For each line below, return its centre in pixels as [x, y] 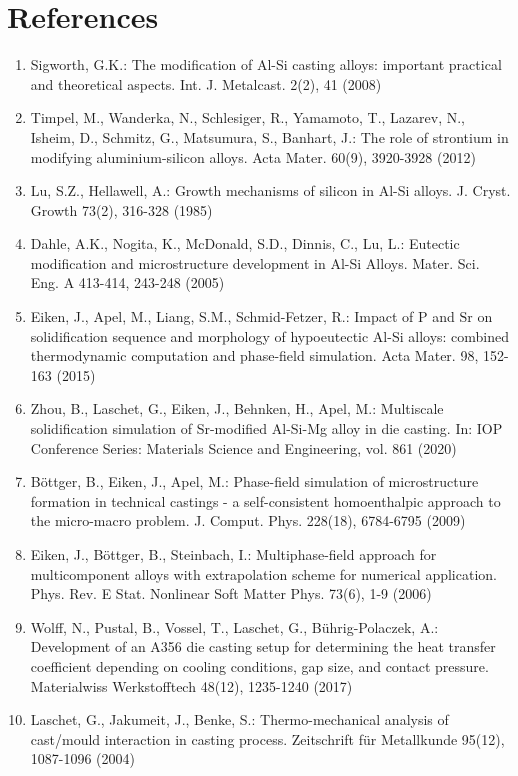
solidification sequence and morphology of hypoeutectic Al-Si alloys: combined [270, 335]
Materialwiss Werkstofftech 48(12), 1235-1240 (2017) [191, 685]
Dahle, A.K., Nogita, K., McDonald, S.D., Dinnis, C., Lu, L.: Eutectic [245, 243]
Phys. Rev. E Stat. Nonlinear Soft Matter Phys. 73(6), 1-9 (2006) [231, 593]
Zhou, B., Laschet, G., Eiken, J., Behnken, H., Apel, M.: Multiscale [237, 408]
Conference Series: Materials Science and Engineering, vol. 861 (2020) [243, 447]
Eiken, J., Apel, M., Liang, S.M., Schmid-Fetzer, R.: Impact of [222, 316]
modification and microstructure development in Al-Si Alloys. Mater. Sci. [255, 262]
